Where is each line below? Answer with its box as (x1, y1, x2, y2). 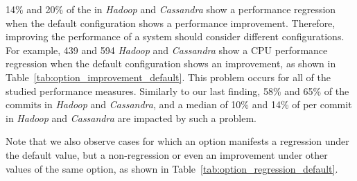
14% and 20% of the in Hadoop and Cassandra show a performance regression (6, 2, 336, 16)
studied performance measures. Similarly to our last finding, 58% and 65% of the (6, 83, 349, 98)
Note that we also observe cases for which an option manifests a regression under (6, 134, 349, 148)
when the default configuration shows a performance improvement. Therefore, (6, 15, 336, 30)
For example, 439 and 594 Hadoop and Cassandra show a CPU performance (6, 42, 328, 57)
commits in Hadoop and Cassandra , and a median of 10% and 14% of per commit (6, 97, 352, 112)
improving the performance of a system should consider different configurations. (6, 29, 345, 44)
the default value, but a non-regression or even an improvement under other (6, 147, 328, 162)
